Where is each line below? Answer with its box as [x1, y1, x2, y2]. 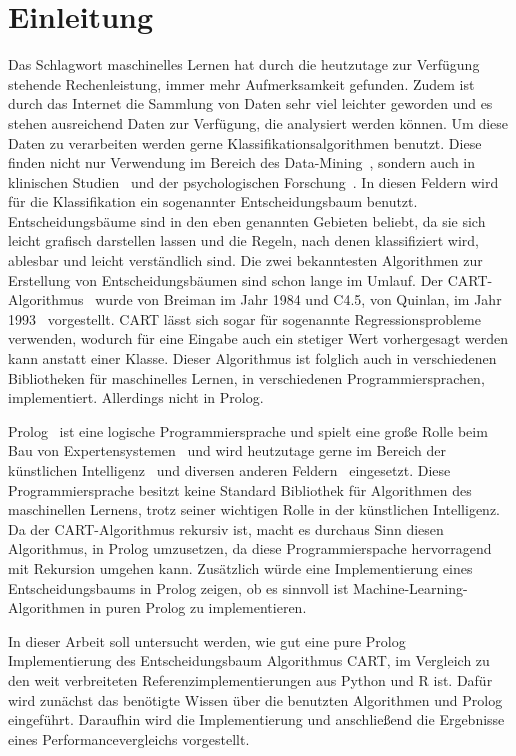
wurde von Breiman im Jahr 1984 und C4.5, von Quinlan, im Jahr [95, 289, 502, 310]
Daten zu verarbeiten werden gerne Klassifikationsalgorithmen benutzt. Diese [8, 132, 482, 153]
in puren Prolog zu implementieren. [89, 597, 307, 618]
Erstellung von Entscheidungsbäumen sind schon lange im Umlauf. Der [8, 269, 444, 290]
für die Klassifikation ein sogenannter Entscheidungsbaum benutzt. [8, 191, 418, 212]
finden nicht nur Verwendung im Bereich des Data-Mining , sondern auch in [8, 152, 476, 173]
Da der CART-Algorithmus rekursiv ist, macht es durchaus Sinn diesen [8, 518, 444, 539]
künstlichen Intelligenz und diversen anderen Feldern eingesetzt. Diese [8, 460, 451, 480]
